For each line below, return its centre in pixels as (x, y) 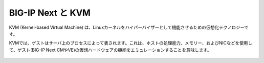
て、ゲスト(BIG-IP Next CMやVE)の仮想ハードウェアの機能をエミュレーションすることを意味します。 (110, 50)
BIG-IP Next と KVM (50, 13)
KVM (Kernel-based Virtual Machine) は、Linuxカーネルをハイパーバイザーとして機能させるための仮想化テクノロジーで (129, 27)
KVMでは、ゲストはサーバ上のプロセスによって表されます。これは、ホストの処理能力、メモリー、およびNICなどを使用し (131, 43)
